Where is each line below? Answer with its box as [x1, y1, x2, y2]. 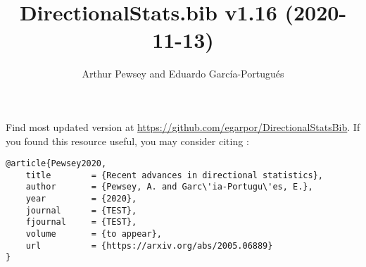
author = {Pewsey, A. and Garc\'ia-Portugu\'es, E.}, [25, 182, 313, 192]
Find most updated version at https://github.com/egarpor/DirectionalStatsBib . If [6, 119, 360, 134]
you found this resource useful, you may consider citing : [6, 133, 249, 148]
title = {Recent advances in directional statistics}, [25, 170, 324, 180]
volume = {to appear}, [25, 229, 162, 240]
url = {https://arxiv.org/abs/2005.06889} [25, 240, 273, 251]
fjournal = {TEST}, [25, 217, 137, 228]
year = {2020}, [25, 194, 137, 204]
